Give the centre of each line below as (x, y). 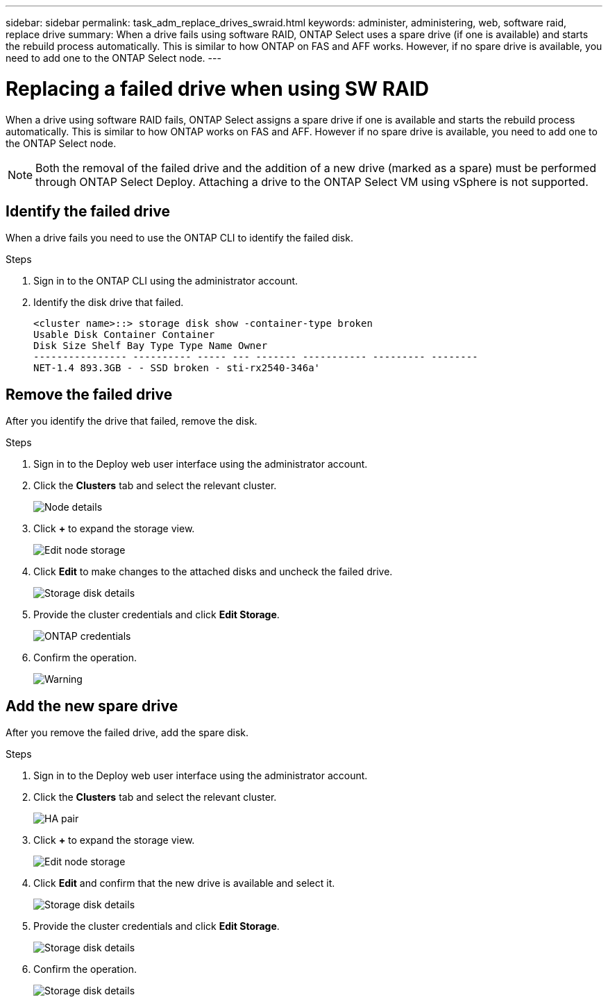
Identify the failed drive (88, 211)
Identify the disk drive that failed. (109, 303)
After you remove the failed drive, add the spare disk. (127, 733)
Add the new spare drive (92, 706)
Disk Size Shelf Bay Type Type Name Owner (151, 346)
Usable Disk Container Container (124, 335)
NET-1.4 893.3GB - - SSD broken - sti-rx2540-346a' (177, 368)
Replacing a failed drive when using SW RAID (218, 88)
